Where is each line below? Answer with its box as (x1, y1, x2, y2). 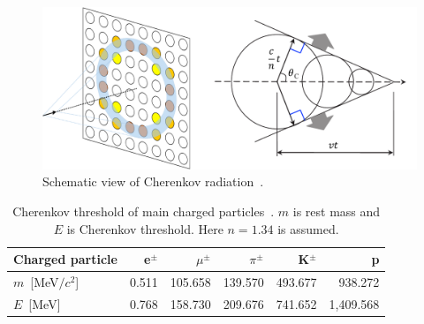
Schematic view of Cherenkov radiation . (42, 172, 264, 191)
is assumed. (277, 219, 339, 237)
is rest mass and (292, 202, 381, 221)
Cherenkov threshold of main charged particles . (12, 202, 275, 221)
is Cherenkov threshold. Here (66, 219, 223, 237)
